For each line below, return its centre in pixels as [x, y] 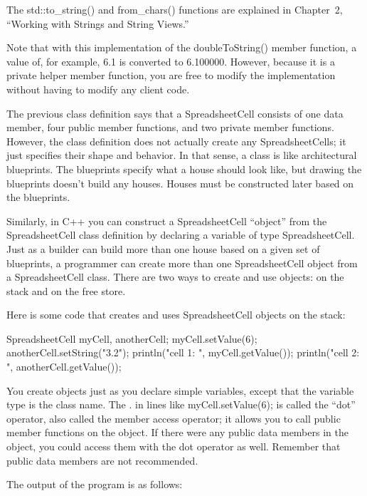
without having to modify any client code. [98, 89]
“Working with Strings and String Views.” [98, 23]
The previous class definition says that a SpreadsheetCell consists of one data [175, 113]
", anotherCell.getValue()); [64, 367]
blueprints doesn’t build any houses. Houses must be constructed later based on [180, 183]
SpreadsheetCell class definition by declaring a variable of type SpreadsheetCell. [181, 235]
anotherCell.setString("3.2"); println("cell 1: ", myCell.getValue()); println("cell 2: [183, 352]
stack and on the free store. [66, 290]
